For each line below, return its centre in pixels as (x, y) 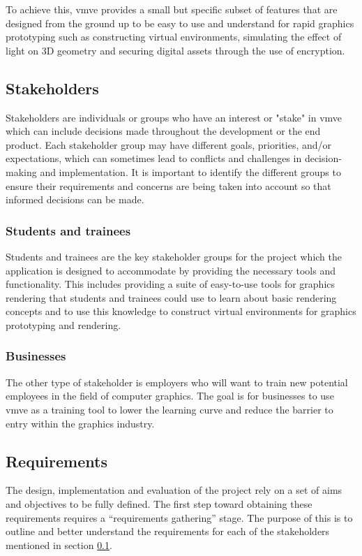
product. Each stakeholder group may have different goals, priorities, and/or (169, 144)
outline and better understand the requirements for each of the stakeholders (168, 531)
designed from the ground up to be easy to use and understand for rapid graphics (180, 23)
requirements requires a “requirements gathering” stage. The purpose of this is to (179, 517)
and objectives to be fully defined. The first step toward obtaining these (159, 503)
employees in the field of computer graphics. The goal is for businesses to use (170, 396)
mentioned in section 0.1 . (59, 544)
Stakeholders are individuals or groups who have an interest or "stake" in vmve (174, 117)
